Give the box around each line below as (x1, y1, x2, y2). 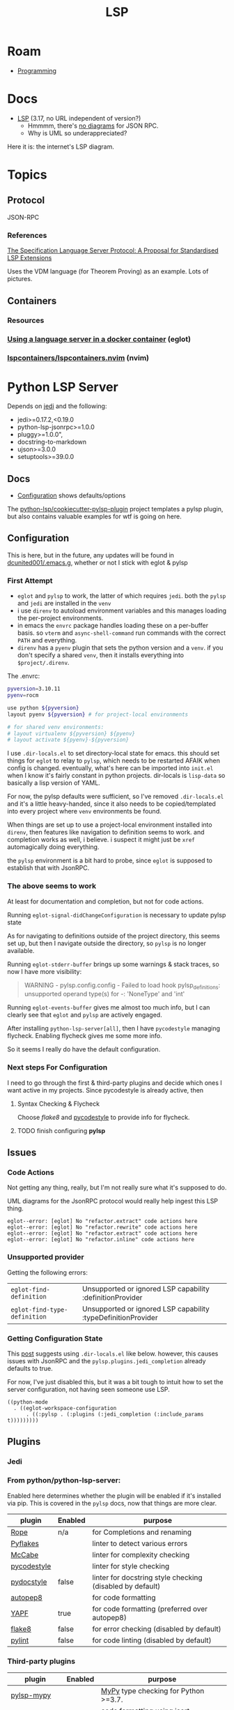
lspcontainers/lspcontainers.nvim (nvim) (7, 353, 150, 363)
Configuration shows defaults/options (17, 491, 126, 500)
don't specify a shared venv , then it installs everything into (17, 651, 185, 659)
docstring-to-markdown (17, 437, 87, 447)
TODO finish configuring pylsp (17, 1126, 106, 1134)
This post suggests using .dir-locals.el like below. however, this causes (7, 1349, 219, 1358)
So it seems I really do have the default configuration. (7, 1045, 161, 1053)
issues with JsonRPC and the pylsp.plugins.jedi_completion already (7, 1356, 206, 1365)
